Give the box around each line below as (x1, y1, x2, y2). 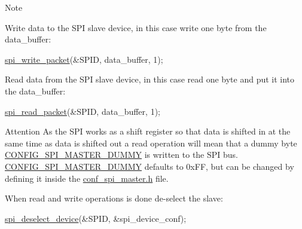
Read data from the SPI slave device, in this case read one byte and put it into (5, 73, 295, 86)
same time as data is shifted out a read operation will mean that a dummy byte (5, 136, 297, 149)
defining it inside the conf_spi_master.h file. (5, 172, 169, 184)
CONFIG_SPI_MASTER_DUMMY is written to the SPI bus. (5, 148, 238, 161)
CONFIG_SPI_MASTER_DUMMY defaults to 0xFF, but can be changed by (5, 160, 294, 172)
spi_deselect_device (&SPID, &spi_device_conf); (5, 212, 187, 224)
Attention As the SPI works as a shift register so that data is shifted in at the (5, 125, 291, 138)
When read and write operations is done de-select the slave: (5, 192, 223, 204)
